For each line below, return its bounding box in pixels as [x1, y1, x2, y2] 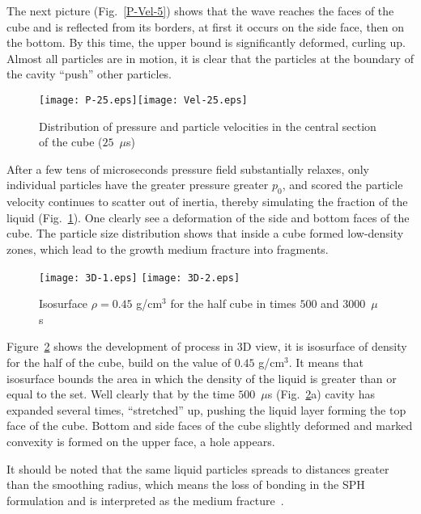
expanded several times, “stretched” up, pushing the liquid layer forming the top [6, 401, 406, 418]
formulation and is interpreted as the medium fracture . [6, 491, 284, 508]
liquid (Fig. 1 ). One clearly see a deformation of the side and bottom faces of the [6, 209, 410, 225]
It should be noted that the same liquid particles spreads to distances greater [6, 460, 389, 477]
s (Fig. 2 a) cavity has [267, 385, 375, 402]
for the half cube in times [170, 295, 296, 312]
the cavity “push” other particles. [6, 65, 172, 82]
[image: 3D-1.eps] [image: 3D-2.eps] [39, 272, 240, 284]
